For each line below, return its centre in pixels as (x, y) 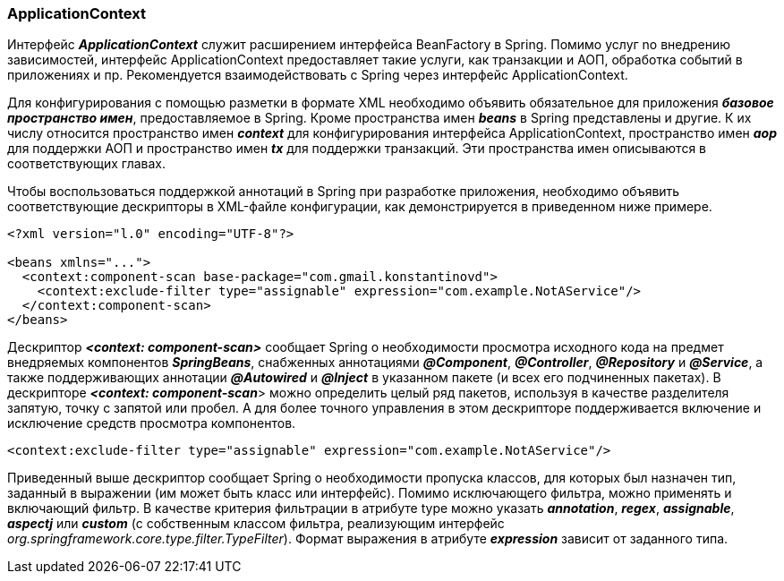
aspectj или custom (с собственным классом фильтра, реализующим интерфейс (256, 524)
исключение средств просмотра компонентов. (152, 423)
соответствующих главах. (87, 164)
